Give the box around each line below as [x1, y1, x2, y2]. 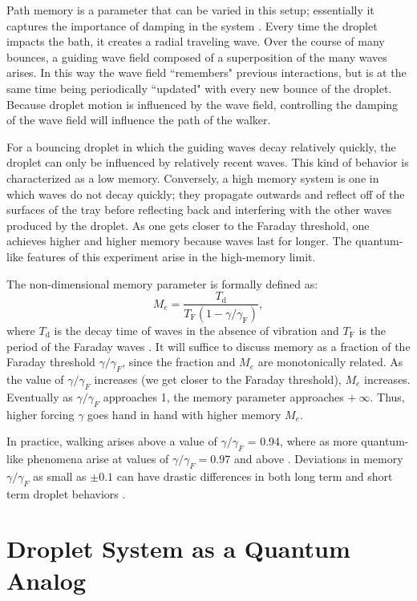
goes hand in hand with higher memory [87, 405, 281, 422]
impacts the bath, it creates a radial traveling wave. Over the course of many [6, 33, 385, 50]
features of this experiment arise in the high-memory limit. [26, 248, 316, 264]
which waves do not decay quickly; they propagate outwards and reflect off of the [6, 185, 405, 202]
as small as [33, 467, 87, 484]
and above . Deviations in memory [233, 450, 403, 466]
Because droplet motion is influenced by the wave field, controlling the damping [6, 95, 399, 112]
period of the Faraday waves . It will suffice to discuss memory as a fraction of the [6, 337, 411, 354]
